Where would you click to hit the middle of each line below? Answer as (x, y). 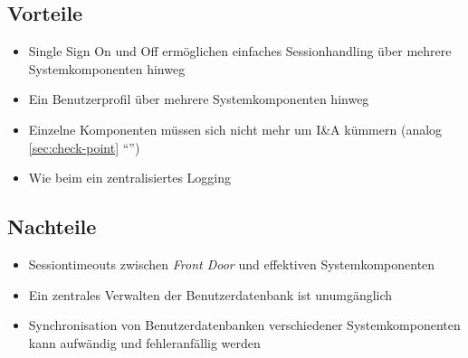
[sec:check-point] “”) (84, 147)
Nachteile (52, 226)
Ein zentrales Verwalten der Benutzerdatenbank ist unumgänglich (210, 294)
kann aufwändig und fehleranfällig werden (144, 342)
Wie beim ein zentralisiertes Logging (130, 178)
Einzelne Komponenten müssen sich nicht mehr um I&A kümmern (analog (235, 129)
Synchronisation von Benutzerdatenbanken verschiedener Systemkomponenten (244, 325)
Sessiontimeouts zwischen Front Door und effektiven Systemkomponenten (232, 264)
